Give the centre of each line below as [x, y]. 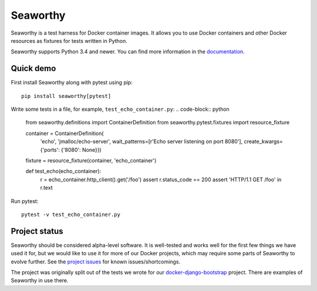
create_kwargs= [263, 141]
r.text [46, 188]
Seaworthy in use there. [40, 280]
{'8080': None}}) [81, 150]
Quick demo [33, 68]
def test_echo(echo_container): [63, 171]
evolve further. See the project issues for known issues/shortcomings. [96, 262]
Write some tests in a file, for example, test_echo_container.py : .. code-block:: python [120, 109]
